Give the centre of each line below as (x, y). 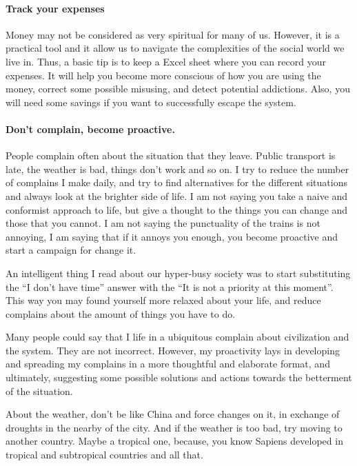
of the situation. (39, 391)
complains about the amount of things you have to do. (121, 313)
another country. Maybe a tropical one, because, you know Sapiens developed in (174, 441)
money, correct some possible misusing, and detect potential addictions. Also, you (178, 89)
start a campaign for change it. (71, 250)
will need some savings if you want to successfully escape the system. (151, 102)
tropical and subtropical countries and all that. (104, 455)
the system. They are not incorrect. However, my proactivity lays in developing (173, 350)
